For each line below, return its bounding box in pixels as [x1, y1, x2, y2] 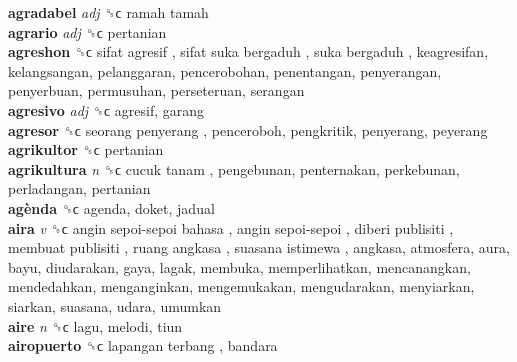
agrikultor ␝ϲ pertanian [8, 139, 164, 160]
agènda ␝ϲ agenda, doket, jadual [8, 197, 215, 218]
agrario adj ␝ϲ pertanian [8, 21, 167, 42]
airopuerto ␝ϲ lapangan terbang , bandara [8, 335, 278, 356]
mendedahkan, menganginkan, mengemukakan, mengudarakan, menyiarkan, [8, 276, 475, 297]
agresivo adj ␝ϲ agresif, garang [8, 99, 205, 120]
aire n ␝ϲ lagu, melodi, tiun [8, 315, 183, 336]
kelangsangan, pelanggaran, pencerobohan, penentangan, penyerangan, [8, 60, 442, 81]
